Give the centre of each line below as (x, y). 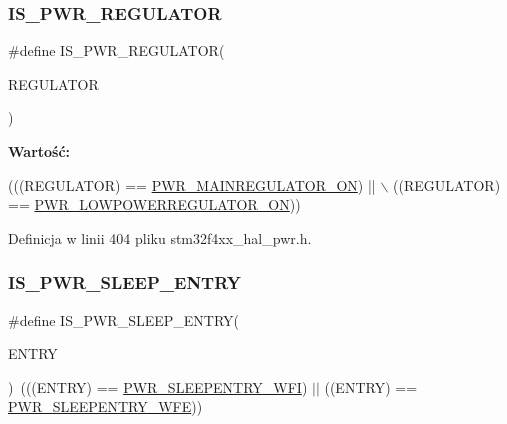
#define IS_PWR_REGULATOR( (116, 50)
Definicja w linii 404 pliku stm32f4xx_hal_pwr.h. (160, 237)
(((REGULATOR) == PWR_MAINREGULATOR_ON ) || (192, 184)
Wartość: (39, 151)
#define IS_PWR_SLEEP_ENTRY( (124, 319)
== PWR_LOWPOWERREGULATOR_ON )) (154, 204)
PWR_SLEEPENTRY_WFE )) (105, 406)
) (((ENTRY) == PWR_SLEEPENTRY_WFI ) (158, 386)
